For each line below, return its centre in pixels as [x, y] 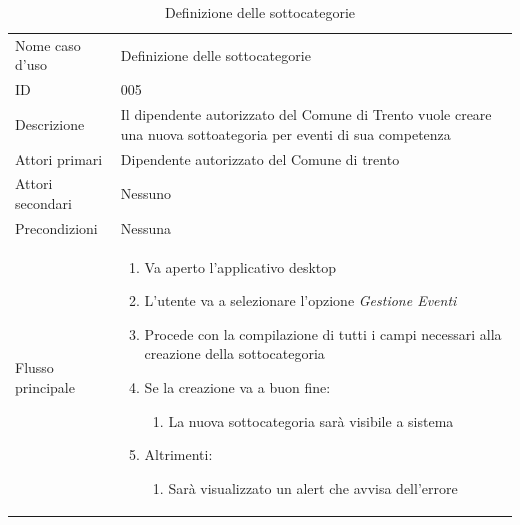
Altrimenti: [178, 454]
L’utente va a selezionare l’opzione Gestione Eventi [300, 300]
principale [45, 387]
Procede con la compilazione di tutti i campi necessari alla [323, 333]
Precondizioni [56, 227]
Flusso [34, 367]
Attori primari [59, 158]
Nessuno [146, 193]
